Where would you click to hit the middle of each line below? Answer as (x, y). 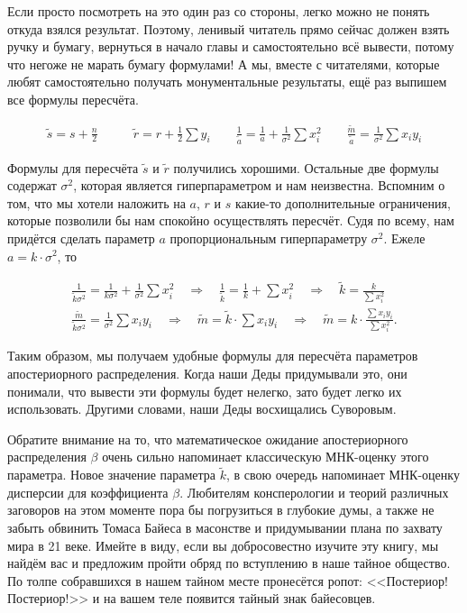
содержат (32, 185)
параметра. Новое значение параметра (112, 475)
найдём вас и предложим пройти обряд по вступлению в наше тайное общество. (229, 563)
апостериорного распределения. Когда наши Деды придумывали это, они (207, 373)
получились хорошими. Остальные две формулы (306, 167)
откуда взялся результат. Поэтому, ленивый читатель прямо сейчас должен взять (229, 28)
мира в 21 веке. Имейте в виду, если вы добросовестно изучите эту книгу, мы (223, 545)
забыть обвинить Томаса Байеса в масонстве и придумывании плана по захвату (225, 527)
